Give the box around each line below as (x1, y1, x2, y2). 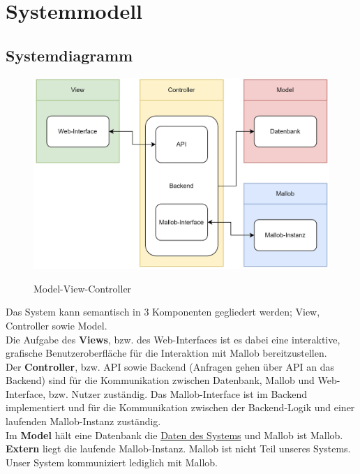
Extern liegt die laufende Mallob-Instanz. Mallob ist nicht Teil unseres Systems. (6, 441, 351, 456)
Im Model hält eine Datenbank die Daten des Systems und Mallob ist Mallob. (6, 427, 343, 442)
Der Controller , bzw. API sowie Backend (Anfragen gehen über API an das (6, 359, 334, 373)
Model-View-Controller (33, 281, 132, 295)
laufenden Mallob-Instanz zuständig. (6, 414, 161, 429)
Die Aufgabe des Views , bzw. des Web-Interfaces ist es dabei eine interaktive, (6, 332, 340, 346)
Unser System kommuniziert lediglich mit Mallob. (6, 454, 218, 469)
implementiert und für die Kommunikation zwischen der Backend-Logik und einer (6, 400, 355, 415)
